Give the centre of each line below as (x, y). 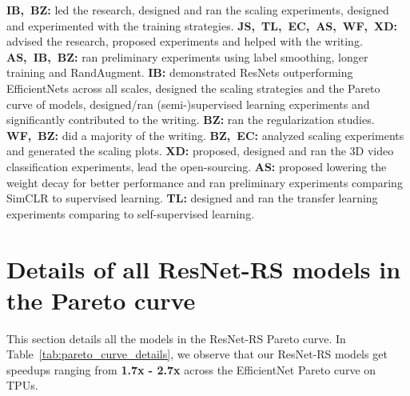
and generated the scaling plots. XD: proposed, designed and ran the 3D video (200, 151)
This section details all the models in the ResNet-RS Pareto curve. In (176, 338)
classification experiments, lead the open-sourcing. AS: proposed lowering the (197, 166)
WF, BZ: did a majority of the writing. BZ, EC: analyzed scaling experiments (205, 135)
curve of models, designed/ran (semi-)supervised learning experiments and (188, 104)
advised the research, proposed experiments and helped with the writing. (185, 41)
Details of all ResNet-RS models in (204, 268)
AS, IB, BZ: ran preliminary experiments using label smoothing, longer (187, 56)
